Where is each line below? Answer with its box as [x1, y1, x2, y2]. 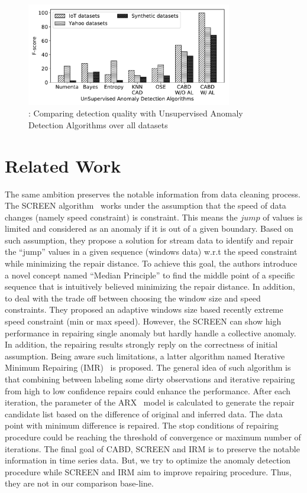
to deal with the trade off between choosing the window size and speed [5, 291, 261, 304]
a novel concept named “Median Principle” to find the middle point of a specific [5, 268, 295, 281]
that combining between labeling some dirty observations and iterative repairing [5, 373, 295, 385]
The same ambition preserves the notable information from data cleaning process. [5, 187, 300, 200]
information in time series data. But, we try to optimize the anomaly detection [5, 454, 291, 466]
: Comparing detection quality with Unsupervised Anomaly [28, 107, 243, 119]
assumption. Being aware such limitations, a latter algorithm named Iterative [5, 349, 285, 362]
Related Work [5, 153, 121, 177]
